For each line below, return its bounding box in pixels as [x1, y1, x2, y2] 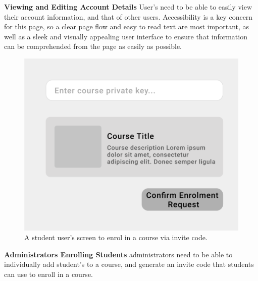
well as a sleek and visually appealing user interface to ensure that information [4, 31, 247, 41]
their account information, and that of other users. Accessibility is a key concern [4, 11, 253, 22]
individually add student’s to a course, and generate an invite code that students [4, 259, 254, 269]
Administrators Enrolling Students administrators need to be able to [4, 249, 233, 259]
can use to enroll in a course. [4, 269, 93, 279]
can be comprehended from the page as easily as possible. [4, 41, 182, 51]
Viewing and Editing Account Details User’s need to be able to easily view [4, 2, 252, 12]
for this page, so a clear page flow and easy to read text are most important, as [4, 21, 249, 32]
